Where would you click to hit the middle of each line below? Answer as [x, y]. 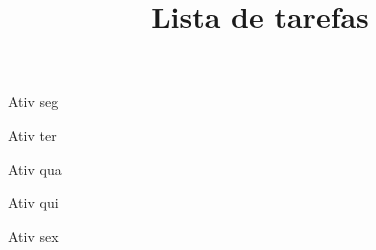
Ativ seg [33, 101]
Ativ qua [35, 168]
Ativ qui [33, 202]
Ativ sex [33, 235]
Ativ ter [32, 134]
